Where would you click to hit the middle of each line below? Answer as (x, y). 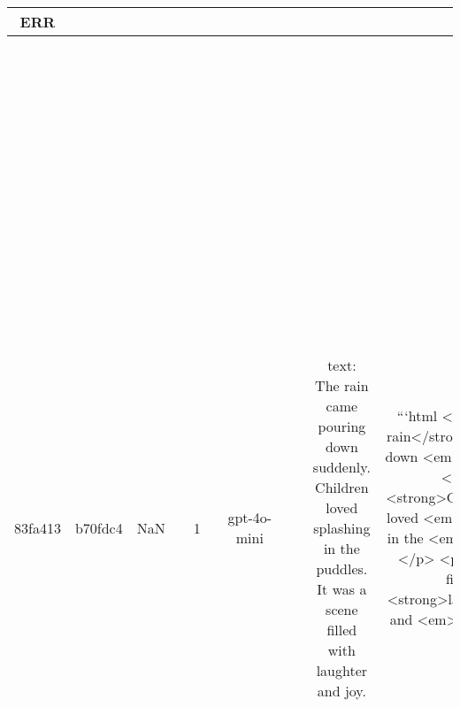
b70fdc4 (99, 527)
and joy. (341, 690)
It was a (342, 588)
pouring (342, 426)
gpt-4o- (250, 517)
